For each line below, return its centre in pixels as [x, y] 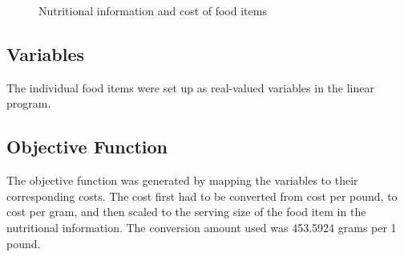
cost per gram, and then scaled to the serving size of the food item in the [186, 212]
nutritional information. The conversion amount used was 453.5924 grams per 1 [202, 227]
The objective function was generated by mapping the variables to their [182, 180]
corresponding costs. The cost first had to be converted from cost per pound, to [202, 196]
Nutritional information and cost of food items [153, 10]
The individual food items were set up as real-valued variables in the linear [190, 87]
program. [29, 103]
